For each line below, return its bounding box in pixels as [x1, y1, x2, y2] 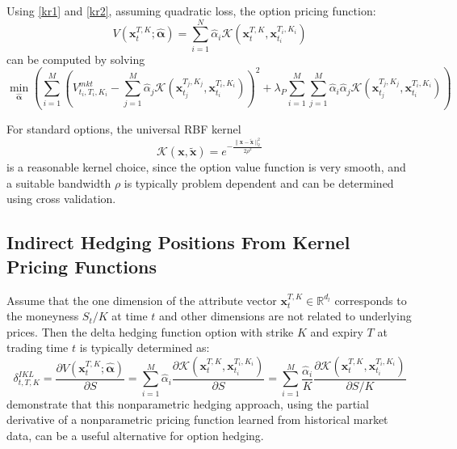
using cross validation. [6, 190, 116, 207]
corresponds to [334, 291, 407, 308]
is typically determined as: [79, 339, 210, 356]
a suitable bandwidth [6, 174, 111, 191]
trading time [6, 339, 69, 356]
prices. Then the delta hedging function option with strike [6, 323, 294, 340]
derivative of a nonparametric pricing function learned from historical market [6, 411, 388, 428]
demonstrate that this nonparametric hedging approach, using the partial [6, 395, 369, 412]
